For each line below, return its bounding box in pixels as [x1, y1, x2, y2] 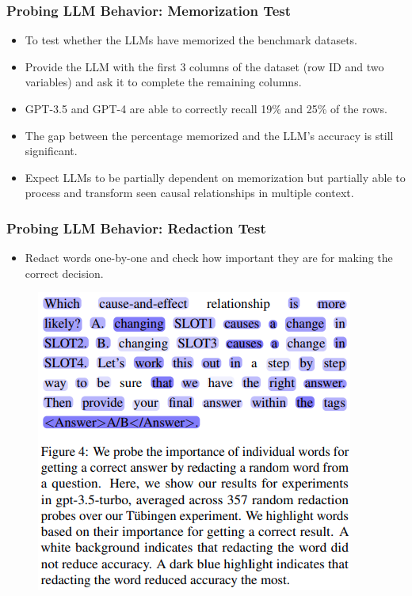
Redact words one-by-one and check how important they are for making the [25, 249, 393, 266]
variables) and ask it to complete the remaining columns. [25, 74, 302, 90]
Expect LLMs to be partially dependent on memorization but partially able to [25, 169, 406, 185]
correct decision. [25, 264, 104, 281]
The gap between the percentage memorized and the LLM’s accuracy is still [25, 127, 394, 143]
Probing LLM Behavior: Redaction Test [6, 218, 266, 237]
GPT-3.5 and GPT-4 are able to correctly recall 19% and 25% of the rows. [25, 101, 387, 116]
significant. [25, 142, 78, 159]
